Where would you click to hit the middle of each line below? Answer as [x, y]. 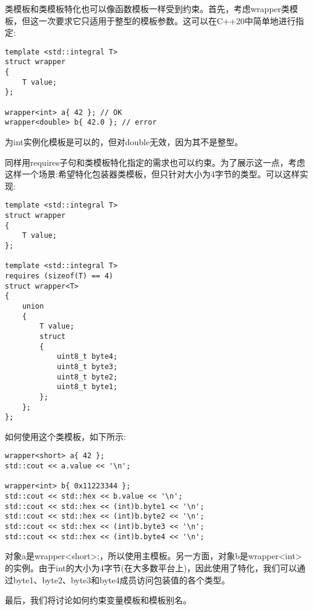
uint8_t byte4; [87, 357]
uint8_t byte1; [87, 387]
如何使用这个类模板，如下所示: [65, 436]
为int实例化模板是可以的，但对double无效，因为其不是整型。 [124, 142]
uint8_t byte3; [87, 366]
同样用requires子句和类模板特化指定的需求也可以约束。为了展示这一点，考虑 [155, 162]
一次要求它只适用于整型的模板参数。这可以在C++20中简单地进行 [167, 20]
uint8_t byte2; [87, 377]
